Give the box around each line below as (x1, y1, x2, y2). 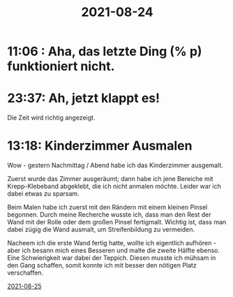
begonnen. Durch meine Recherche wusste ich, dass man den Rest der (7, 210, 211, 219)
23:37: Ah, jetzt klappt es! (7, 90, 160, 106)
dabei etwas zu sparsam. (7, 189, 80, 198)
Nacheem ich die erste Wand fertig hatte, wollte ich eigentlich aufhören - (7, 239, 216, 247)
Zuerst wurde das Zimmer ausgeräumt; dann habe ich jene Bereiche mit (7, 175, 214, 183)
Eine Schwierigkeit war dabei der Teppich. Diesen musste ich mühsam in (7, 254, 216, 262)
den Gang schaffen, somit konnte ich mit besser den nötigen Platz (7, 261, 197, 270)
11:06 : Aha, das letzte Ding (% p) (7, 43, 202, 59)
